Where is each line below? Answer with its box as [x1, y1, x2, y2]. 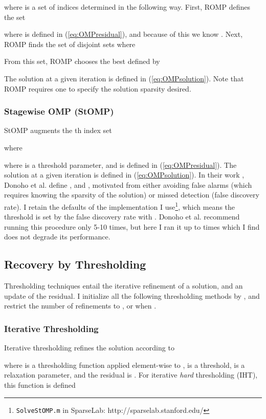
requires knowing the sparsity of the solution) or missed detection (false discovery [4, 189, 259, 200]
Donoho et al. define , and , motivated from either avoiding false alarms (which [4, 179, 252, 190]
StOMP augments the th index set [4, 125, 112, 136]
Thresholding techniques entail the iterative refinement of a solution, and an [4, 280, 243, 291]
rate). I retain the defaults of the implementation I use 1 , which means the [4, 200, 235, 212]
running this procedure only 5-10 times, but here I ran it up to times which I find [4, 221, 260, 232]
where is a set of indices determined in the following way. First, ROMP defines [4, 2, 250, 12]
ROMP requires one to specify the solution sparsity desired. [4, 83, 191, 94]
